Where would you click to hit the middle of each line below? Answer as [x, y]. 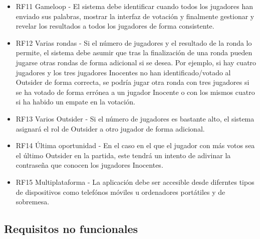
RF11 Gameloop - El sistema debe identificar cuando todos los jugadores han [135, 6]
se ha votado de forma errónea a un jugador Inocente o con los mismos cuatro [135, 92]
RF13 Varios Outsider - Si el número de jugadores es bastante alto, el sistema [135, 118]
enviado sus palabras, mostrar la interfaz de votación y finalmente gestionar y [135, 16]
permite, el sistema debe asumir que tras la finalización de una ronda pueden [134, 52]
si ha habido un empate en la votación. [75, 102]
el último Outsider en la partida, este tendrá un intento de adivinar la [123, 155]
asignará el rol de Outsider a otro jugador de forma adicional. [110, 128]
